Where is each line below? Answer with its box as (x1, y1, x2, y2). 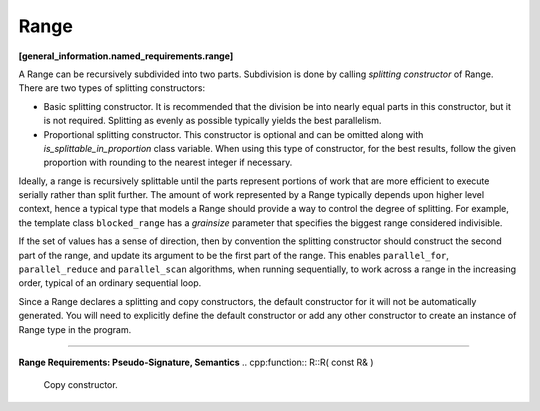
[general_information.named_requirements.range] (18, 50, 234, 62)
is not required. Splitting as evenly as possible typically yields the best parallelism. (43, 115, 382, 127)
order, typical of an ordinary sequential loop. (18, 277, 202, 289)
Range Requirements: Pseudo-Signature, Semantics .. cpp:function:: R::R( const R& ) (18, 356, 374, 368)
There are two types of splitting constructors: (18, 82, 206, 94)
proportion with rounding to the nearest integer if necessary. (43, 156, 293, 169)
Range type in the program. (18, 323, 132, 335)
